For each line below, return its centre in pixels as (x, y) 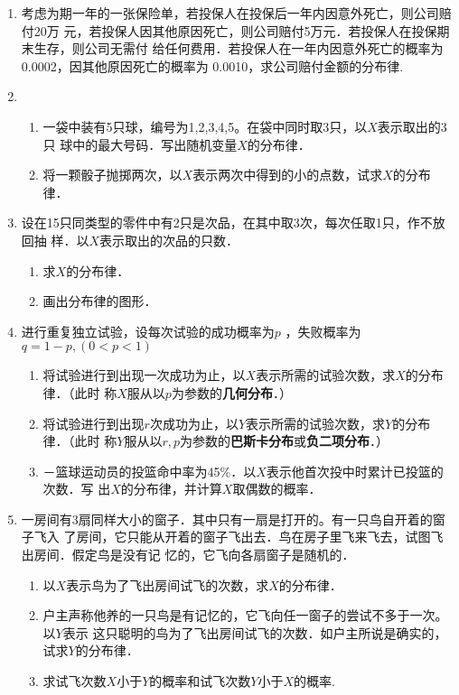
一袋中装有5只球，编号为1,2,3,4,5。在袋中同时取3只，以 (205, 126)
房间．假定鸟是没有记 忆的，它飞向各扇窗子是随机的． (194, 555)
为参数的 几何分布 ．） (231, 392)
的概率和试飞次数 (200, 681)
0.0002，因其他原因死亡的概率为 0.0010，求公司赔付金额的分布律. (212, 65)
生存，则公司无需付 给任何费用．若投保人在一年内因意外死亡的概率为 (239, 48)
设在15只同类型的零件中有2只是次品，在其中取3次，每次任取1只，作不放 (233, 222)
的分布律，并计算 (171, 489)
